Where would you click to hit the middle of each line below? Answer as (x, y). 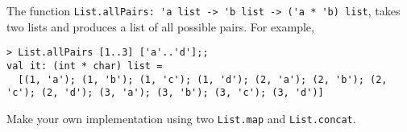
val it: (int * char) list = (85, 66)
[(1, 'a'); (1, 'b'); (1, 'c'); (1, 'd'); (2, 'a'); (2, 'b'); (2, (203, 79)
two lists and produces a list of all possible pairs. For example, (160, 26)
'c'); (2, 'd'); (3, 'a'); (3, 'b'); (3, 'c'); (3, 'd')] (165, 93)
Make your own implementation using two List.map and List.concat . (181, 118)
